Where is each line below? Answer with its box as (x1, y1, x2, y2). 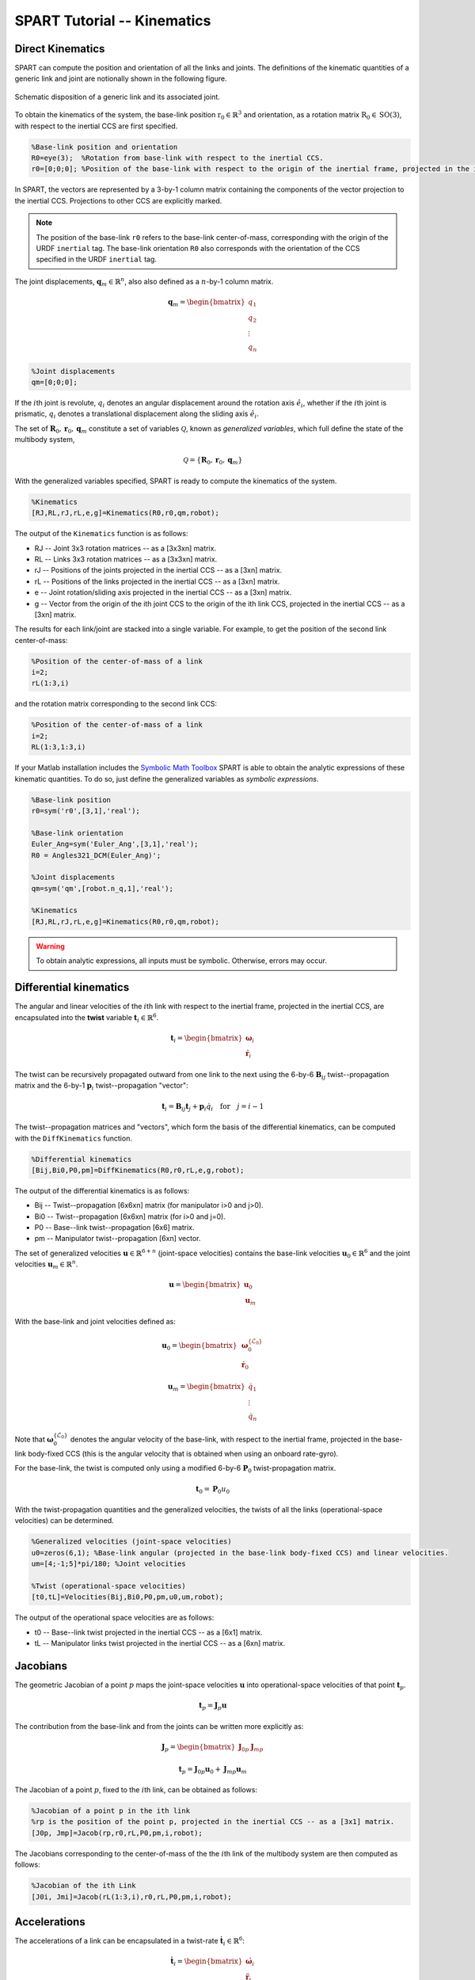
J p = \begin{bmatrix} (161, 1742, 236, 1753)
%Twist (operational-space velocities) (31, 1582, 186, 1591)
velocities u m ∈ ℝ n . (14, 1258, 78, 1271)
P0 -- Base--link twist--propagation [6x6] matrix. (34, 1223, 195, 1232)
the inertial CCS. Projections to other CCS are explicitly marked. (14, 196, 222, 205)
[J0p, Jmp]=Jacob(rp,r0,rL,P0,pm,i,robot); (31, 1828, 203, 1837)
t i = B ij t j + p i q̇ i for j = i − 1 (161, 1102, 264, 1113)
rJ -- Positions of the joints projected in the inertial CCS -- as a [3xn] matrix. (34, 565, 283, 575)
